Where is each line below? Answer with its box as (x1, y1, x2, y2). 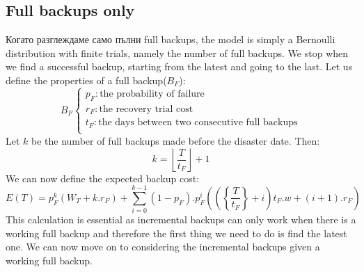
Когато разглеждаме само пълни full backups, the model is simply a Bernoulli (6, 32, 335, 47)
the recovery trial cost (99, 104, 193, 114)
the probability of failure (100, 88, 205, 99)
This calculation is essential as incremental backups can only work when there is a (6, 212, 356, 227)
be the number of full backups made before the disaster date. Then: (31, 133, 320, 147)
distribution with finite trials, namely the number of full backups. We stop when (6, 45, 349, 60)
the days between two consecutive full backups (98, 118, 298, 128)
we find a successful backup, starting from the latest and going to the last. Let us (6, 59, 353, 74)
